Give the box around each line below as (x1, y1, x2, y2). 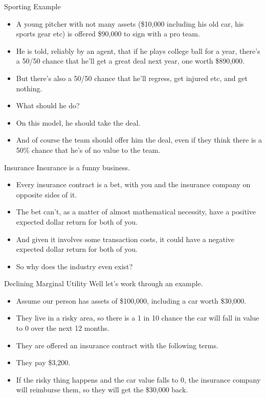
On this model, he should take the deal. (16, 117, 141, 128)
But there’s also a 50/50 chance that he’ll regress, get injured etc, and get (16, 72, 248, 83)
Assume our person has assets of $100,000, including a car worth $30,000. (16, 295, 247, 306)
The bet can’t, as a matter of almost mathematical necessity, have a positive (16, 206, 256, 217)
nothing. (16, 83, 42, 93)
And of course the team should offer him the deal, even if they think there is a (16, 134, 262, 145)
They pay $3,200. (16, 357, 71, 368)
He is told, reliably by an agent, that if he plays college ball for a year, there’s (16, 45, 260, 56)
